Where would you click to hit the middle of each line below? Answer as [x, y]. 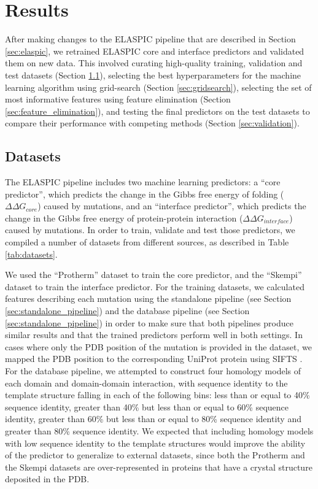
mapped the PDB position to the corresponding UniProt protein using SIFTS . [154, 359]
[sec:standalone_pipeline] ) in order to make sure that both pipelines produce [149, 322]
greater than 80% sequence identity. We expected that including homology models [159, 430]
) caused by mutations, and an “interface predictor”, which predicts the [172, 206]
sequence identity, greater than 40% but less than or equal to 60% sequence [147, 406]
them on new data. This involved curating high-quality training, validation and [154, 63]
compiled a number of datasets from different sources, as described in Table [147, 242]
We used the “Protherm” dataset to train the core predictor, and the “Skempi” [153, 275]
